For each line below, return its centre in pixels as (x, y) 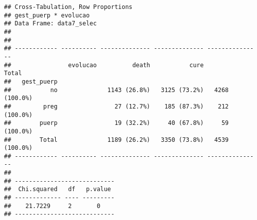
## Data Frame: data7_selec (51, 24)
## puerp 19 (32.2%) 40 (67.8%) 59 (117, 123)
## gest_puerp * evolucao (47, 15)
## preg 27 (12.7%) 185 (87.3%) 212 (117, 106)
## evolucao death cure (104, 65)
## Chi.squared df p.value (58, 189)
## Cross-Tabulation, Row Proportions (68, 7)
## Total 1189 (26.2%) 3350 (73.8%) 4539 (117, 140)
